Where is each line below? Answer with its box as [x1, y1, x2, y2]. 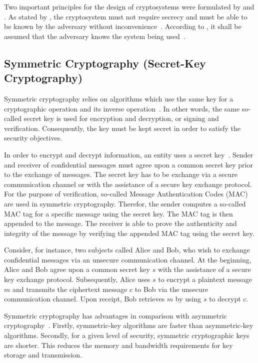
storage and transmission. [4, 349, 82, 360]
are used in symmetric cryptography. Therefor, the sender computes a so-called [4, 198, 246, 208]
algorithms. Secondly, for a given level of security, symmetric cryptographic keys [4, 330, 249, 340]
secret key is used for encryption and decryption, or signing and [23, 113, 219, 123]
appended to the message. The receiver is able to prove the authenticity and [4, 218, 237, 228]
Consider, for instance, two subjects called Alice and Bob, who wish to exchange [4, 244, 250, 255]
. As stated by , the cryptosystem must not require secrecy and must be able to [4, 11, 247, 21]
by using [175, 293, 201, 304]
